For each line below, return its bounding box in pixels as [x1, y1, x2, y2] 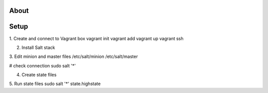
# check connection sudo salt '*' [9, 62, 76, 69]
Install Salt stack [21, 45, 56, 50]
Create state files [21, 72, 57, 78]
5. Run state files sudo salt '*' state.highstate [9, 81, 101, 87]
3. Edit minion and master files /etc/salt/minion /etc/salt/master [9, 53, 138, 59]
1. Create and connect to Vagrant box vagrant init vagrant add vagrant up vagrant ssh [9, 35, 184, 42]
